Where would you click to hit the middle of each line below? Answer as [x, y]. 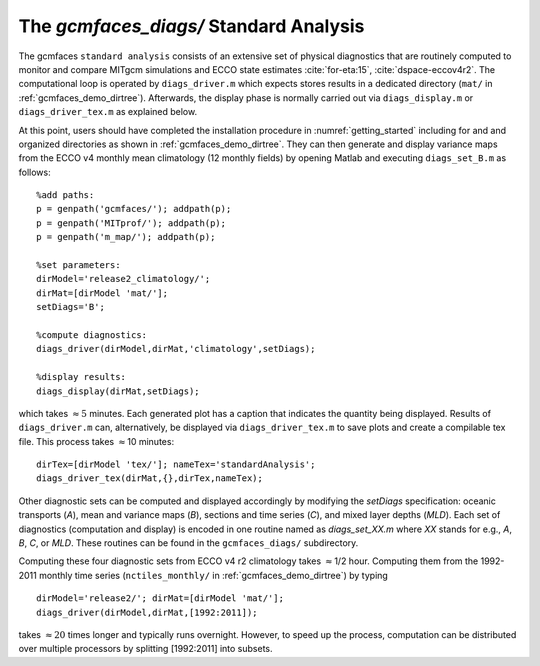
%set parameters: [78, 265]
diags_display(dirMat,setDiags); [118, 391]
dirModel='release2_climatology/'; [123, 279]
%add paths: [65, 195]
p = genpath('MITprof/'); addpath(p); [131, 223]
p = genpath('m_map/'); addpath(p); [126, 237]
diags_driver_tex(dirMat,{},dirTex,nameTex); [150, 478]
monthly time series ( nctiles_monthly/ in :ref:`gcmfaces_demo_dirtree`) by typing [213, 575]
